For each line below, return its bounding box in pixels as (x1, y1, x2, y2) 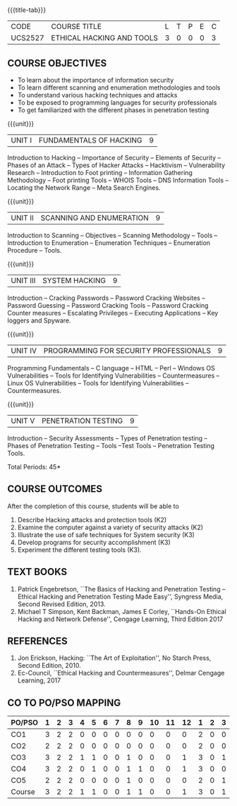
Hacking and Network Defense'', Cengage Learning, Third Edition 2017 (17, 615, 224, 623)
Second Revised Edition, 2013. (17, 599, 106, 608)
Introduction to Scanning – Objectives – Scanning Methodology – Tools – (7, 231, 218, 239)
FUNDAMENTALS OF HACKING (38, 136, 142, 145)
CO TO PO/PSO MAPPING (7, 697, 121, 709)
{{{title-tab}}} (7, 6, 47, 14)
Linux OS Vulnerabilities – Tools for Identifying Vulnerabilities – (7, 379, 189, 387)
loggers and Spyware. (7, 316, 72, 325)
